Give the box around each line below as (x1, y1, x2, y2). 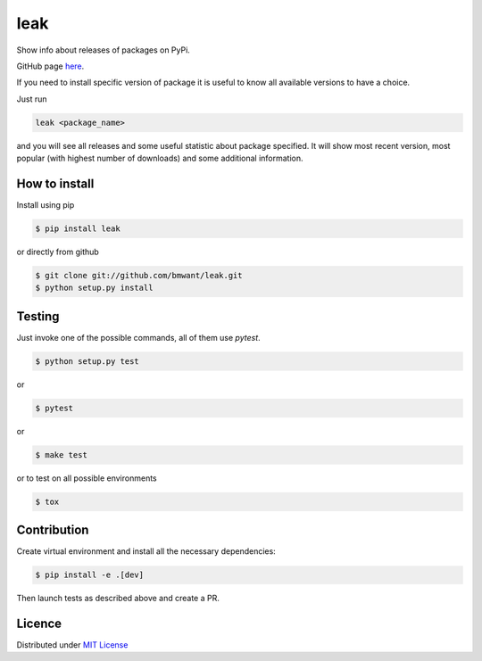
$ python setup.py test (35, 356, 140, 366)
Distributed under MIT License (16, 640, 129, 650)
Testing (16, 309, 60, 324)
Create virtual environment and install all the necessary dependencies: (16, 546, 276, 557)
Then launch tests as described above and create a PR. (16, 593, 220, 604)
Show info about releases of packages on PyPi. (16, 45, 191, 55)
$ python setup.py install (35, 283, 154, 293)
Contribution (16, 523, 89, 538)
